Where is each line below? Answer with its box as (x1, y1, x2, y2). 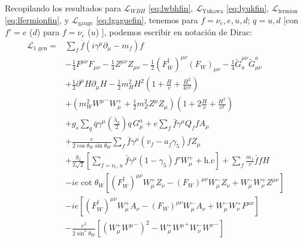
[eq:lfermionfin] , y (5, 13, 69, 26)
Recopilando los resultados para (5, 2, 122, 14)
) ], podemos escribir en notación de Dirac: (95, 26, 253, 38)
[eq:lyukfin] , (226, 2, 269, 14)
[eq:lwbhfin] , (148, 2, 193, 14)
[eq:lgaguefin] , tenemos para (96, 13, 198, 26)
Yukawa (202, 8, 223, 15)
